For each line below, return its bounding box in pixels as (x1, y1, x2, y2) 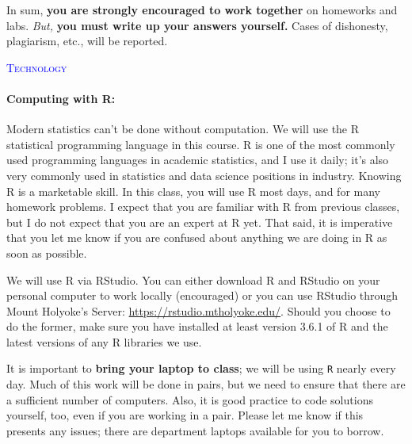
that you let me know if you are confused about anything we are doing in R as (6, 229, 387, 246)
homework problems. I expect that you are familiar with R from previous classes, (6, 198, 400, 215)
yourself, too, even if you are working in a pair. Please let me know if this (6, 407, 364, 423)
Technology (6, 59, 67, 75)
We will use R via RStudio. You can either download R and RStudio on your (6, 271, 380, 288)
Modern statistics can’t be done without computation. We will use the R (6, 121, 360, 137)
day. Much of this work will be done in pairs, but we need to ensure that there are (6, 376, 406, 392)
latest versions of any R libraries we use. (6, 333, 202, 350)
